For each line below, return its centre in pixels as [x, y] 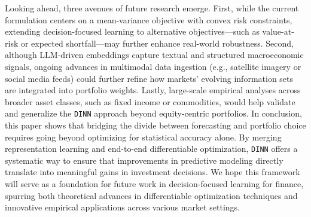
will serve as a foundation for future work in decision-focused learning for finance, [154, 184]
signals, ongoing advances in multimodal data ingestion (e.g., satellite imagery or [153, 66]
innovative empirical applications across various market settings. [122, 207]
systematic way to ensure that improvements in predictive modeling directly [144, 160]
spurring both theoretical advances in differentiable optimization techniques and [151, 195]
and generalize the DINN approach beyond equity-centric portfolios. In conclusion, [153, 113]
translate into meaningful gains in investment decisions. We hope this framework [153, 172]
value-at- [278, 31]
